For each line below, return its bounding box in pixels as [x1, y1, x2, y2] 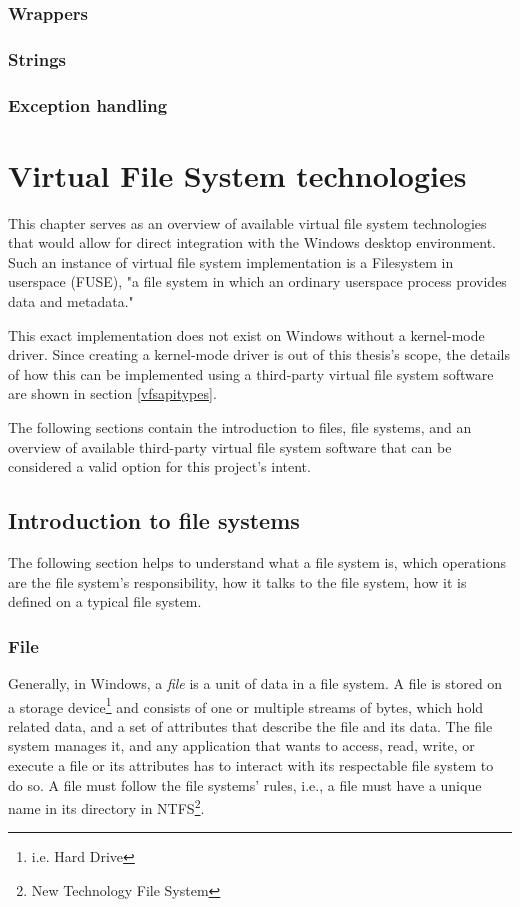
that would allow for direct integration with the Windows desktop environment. [8, 232, 497, 253]
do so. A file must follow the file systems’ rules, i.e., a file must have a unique [8, 774, 482, 795]
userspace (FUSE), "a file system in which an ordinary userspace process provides [8, 271, 507, 292]
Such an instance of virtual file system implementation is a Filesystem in [8, 251, 454, 272]
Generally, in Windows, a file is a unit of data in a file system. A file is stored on [8, 672, 503, 693]
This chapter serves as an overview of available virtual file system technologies [8, 212, 487, 233]
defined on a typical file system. [8, 591, 202, 612]
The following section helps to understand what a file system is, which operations [8, 551, 506, 572]
